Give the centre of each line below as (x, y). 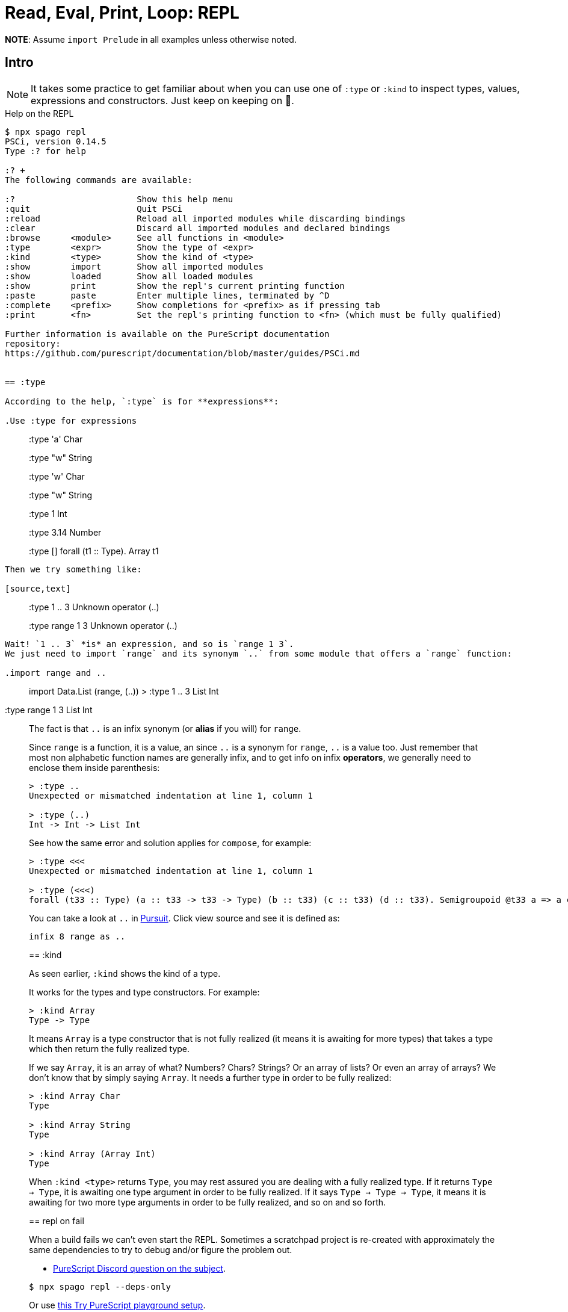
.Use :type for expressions (71, 420)
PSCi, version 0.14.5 (56, 141)
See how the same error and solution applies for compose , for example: (170, 843)
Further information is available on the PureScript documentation (167, 334)
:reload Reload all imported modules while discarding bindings (205, 218)
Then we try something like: (73, 569)
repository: (33, 343)
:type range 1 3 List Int (49, 710)
